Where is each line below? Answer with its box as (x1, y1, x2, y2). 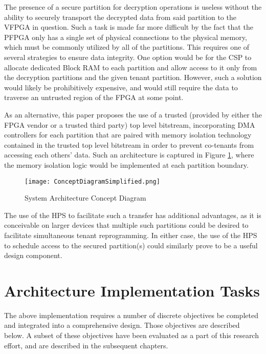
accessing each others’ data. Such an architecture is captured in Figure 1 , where (4, 149, 254, 160)
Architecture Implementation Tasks (4, 280, 260, 301)
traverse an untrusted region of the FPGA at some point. (4, 92, 184, 103)
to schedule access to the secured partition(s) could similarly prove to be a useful (4, 240, 258, 250)
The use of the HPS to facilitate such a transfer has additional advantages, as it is (4, 209, 261, 220)
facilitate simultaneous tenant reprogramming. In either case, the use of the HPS (4, 229, 257, 240)
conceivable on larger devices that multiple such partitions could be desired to (4, 220, 249, 230)
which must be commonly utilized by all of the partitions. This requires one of (4, 42, 250, 52)
